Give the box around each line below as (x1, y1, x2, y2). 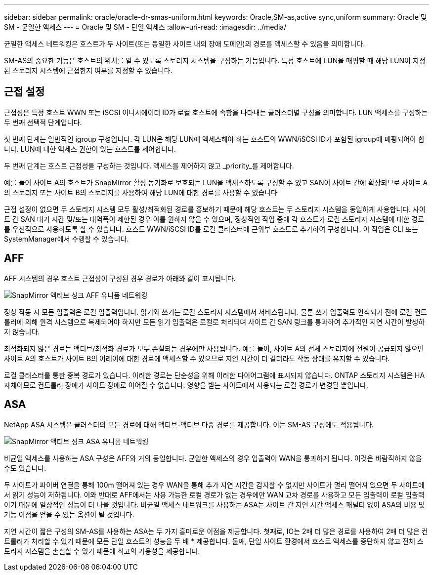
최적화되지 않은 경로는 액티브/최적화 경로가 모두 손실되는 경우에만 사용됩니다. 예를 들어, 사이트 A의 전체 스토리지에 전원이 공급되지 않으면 (4, 344, 424, 353)
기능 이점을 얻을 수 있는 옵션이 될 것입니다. (4, 510, 134, 519)
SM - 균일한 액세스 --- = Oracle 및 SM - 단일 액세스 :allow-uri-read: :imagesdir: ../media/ (4, 23, 287, 31)
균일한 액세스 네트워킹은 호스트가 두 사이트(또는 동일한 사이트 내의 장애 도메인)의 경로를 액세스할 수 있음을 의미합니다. (4, 40, 365, 48)
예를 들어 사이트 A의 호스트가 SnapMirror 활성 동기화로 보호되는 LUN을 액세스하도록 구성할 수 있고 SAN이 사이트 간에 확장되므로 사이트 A (4, 178, 428, 187)
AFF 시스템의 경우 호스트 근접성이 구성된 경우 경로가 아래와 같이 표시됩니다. (4, 274, 236, 283)
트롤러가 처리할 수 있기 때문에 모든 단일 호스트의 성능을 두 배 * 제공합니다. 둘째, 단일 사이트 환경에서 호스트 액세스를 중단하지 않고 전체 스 (4, 536, 424, 545)
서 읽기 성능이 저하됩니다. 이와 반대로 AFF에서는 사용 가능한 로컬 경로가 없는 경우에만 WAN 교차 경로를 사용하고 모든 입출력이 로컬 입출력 (4, 490, 425, 499)
